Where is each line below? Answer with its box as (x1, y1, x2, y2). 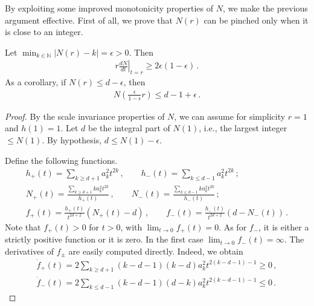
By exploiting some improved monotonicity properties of (5, 2, 214, 14)
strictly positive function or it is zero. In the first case (5, 233, 203, 246)
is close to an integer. (5, 25, 83, 38)
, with (120, 220, 143, 233)
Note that (5, 220, 41, 233)
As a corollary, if (5, 76, 66, 88)
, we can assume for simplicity (174, 109, 286, 122)
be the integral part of (88, 122, 170, 134)
